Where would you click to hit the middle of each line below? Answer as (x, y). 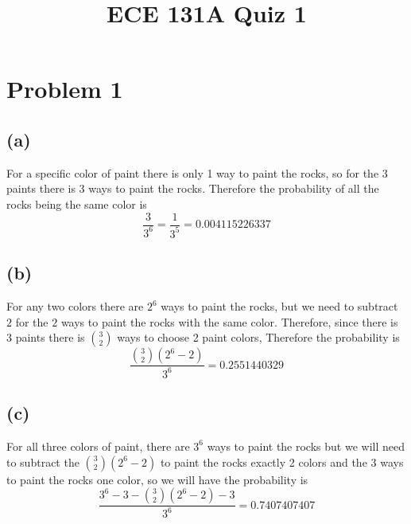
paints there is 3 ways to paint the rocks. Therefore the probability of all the (193, 188)
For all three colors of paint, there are (98, 446)
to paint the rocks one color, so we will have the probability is (157, 479)
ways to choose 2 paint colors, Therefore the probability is (258, 337)
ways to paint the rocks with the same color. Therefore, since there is (229, 321)
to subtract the (43, 461)
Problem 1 (65, 89)
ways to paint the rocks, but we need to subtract (279, 306)
